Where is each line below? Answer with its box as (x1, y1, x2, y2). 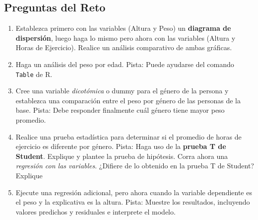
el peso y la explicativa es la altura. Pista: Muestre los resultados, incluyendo (15, 197, 250, 207)
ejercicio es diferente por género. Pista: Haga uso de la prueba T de (15, 141, 226, 151)
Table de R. (15, 69, 53, 79)
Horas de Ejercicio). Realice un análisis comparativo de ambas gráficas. (15, 42, 232, 53)
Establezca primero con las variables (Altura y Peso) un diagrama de (15, 23, 231, 33)
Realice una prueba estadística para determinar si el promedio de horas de (15, 131, 242, 142)
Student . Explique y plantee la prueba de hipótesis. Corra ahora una (15, 150, 228, 161)
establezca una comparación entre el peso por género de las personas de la (15, 95, 241, 105)
